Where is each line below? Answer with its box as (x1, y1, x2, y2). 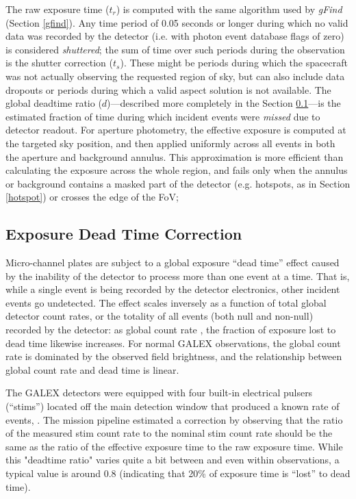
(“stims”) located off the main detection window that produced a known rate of (5, 399, 340, 413)
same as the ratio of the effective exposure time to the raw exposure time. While (5, 439, 343, 453)
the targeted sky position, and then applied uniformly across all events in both (5, 136, 335, 150)
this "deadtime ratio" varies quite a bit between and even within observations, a (5, 452, 340, 467)
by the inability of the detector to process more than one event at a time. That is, (5, 268, 350, 283)
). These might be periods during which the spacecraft (120, 55, 348, 70)
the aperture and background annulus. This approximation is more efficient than (5, 149, 344, 164)
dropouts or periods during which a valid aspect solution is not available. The (5, 82, 331, 97)
